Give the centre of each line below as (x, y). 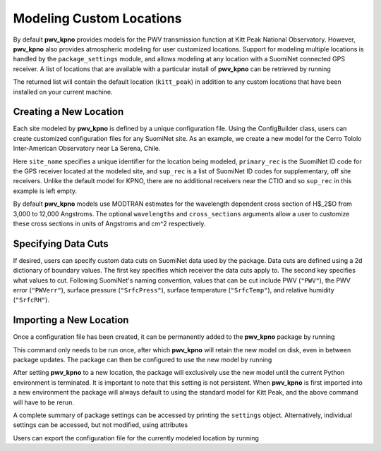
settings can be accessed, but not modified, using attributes (101, 425)
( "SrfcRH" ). (31, 300)
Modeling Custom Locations (97, 18)
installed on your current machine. (63, 92)
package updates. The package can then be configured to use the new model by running (143, 360)
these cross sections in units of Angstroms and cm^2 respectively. (109, 223)
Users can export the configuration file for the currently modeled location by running (136, 438)
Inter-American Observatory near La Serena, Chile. (87, 149)
